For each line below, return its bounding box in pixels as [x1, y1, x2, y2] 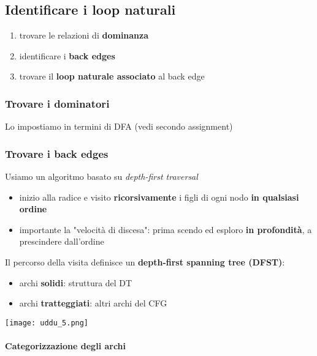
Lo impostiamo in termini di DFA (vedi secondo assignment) [5, 120, 233, 133]
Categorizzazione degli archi [5, 339, 126, 352]
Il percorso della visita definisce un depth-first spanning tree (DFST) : [5, 255, 285, 268]
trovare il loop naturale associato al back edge [19, 70, 205, 83]
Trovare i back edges [5, 146, 109, 161]
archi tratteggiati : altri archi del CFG [19, 297, 167, 310]
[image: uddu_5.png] [5, 318, 89, 327]
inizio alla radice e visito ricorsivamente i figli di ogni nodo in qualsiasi [19, 190, 299, 203]
